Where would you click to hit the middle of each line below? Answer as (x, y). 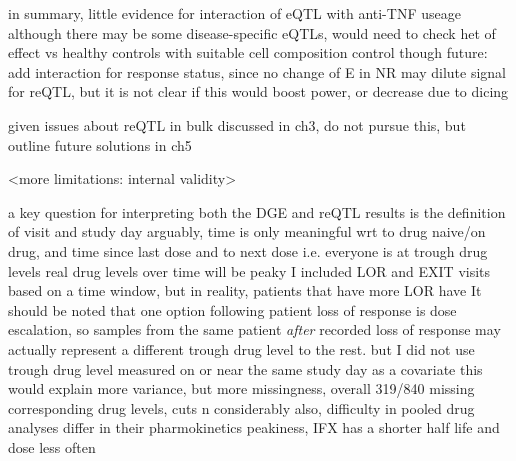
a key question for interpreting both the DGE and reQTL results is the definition (257, 211)
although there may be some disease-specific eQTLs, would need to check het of (252, 32)
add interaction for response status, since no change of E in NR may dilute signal (257, 71)
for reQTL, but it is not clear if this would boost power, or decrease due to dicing (258, 91)
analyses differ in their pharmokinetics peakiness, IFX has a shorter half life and (254, 427)
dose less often (52, 446)
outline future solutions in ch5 (100, 144)
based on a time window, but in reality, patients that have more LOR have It (245, 290)
